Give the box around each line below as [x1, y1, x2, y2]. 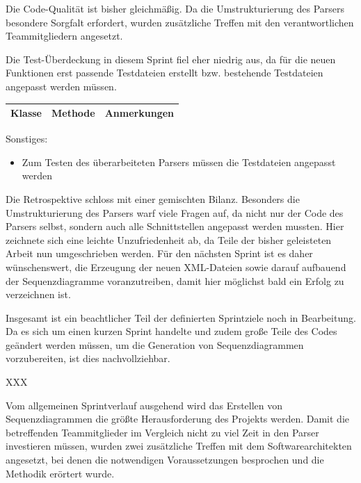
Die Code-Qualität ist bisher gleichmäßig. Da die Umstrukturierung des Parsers [6, 1, 345, 15]
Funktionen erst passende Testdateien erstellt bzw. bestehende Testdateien [6, 65, 323, 80]
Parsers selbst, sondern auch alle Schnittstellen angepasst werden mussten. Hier [6, 219, 344, 234]
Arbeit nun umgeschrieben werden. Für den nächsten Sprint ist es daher [6, 246, 313, 261]
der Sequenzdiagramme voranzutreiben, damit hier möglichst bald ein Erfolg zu [6, 273, 344, 288]
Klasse [10, 106, 42, 120]
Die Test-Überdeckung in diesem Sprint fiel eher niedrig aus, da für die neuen [6, 51, 336, 66]
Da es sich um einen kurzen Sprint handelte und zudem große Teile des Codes [6, 324, 337, 338]
